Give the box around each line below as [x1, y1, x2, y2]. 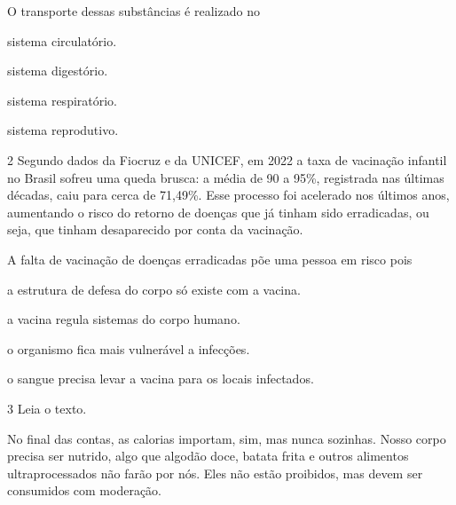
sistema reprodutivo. [7, 121, 119, 139]
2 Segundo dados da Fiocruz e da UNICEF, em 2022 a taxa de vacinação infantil [7, 150, 447, 169]
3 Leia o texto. [7, 398, 87, 417]
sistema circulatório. [7, 31, 117, 50]
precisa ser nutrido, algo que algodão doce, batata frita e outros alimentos [7, 446, 409, 465]
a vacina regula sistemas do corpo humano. [7, 310, 240, 328]
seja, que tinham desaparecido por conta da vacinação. [7, 220, 303, 239]
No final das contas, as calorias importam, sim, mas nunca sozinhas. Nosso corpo [7, 429, 446, 447]
